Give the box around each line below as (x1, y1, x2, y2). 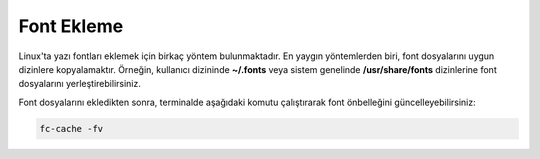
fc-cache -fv (39, 123, 104, 134)
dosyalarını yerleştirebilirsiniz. (18, 78, 142, 90)
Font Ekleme (18, 15, 124, 37)
